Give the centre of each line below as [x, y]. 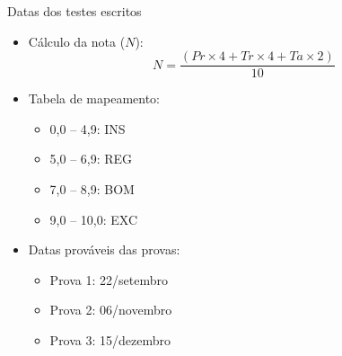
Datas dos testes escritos [75, 11]
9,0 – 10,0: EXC [94, 219]
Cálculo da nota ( [77, 41]
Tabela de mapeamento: [94, 98]
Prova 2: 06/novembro [111, 310]
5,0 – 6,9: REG [91, 159]
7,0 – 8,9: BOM [92, 189]
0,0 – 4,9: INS [88, 128]
